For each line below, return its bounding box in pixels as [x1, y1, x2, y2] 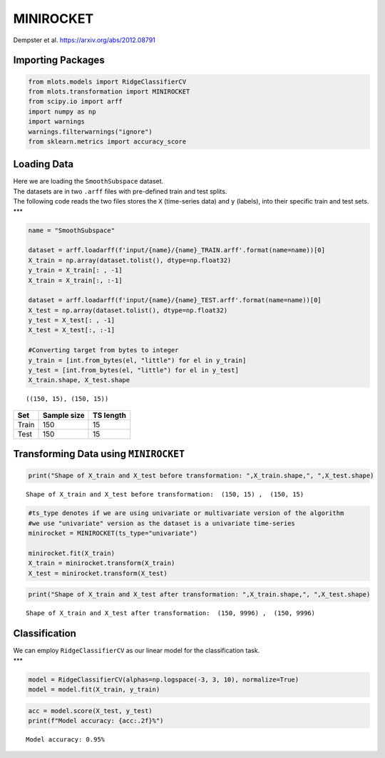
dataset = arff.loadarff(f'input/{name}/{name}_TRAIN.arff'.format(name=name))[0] [28, 246, 326, 254]
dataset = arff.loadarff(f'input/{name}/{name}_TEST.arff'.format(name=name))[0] [28, 296, 322, 304]
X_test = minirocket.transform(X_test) [28, 569, 168, 577]
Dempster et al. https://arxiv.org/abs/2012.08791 [13, 36, 156, 44]
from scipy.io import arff [28, 97, 123, 106]
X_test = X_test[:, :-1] [28, 326, 115, 334]
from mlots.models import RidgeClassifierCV [28, 77, 187, 86]
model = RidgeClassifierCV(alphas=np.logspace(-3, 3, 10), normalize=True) [28, 675, 299, 684]
